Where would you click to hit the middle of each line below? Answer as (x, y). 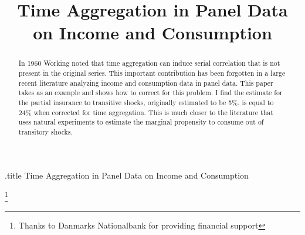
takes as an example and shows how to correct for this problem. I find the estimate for (150, 93)
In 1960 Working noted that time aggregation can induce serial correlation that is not (149, 63)
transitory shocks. (45, 131)
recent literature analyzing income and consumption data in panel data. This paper (146, 83)
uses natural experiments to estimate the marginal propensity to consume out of (141, 122)
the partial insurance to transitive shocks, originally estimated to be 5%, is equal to (146, 102)
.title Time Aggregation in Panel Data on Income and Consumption (127, 175)
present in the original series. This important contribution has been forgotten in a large (152, 73)
